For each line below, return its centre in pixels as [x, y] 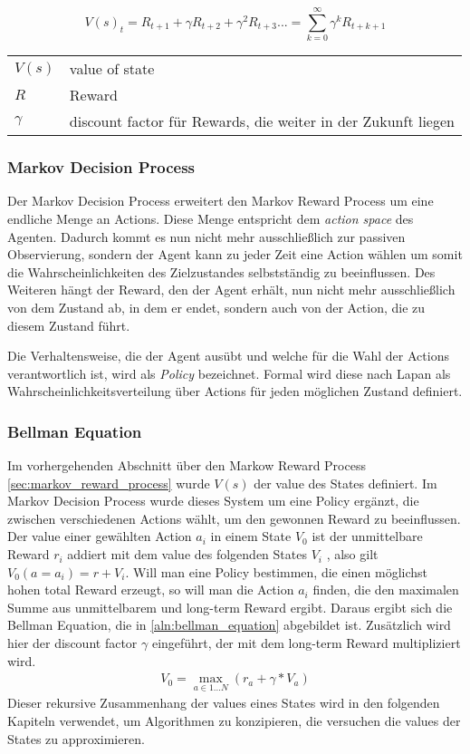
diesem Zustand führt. [69, 325]
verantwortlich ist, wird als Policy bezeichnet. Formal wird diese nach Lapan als [229, 373]
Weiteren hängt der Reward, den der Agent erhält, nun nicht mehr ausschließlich [231, 290]
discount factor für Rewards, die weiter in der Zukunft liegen [262, 121]
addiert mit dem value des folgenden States [187, 554]
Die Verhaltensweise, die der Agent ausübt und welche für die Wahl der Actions [228, 356]
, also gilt [352, 554]
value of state [112, 69]
